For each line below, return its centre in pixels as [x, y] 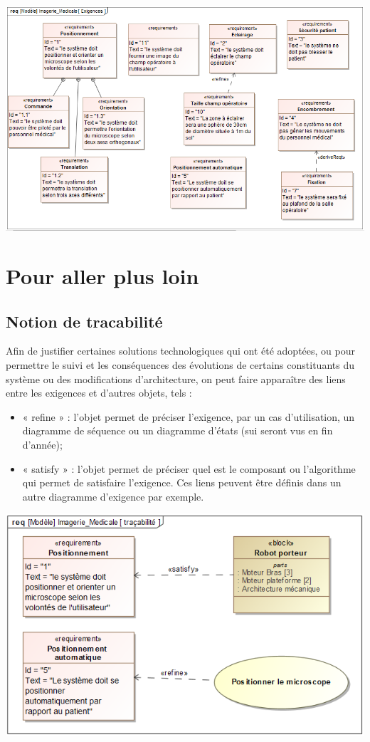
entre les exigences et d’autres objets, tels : [99, 393]
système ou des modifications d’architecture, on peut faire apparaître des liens [176, 378]
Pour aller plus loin [102, 276]
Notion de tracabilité [84, 321]
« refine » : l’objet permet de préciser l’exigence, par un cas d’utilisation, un [189, 416]
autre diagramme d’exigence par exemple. [113, 496]
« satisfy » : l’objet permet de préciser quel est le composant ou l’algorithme [189, 468]
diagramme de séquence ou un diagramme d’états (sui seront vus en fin [178, 430]
